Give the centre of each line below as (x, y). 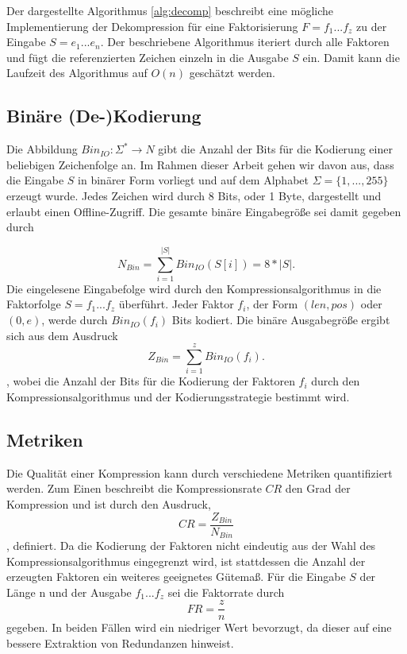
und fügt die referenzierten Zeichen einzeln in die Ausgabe (148, 57)
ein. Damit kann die (351, 57)
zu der (372, 26)
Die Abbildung (42, 149)
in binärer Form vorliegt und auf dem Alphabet (193, 180)
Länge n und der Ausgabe (69, 592)
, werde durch (75, 320)
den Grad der (318, 488)
